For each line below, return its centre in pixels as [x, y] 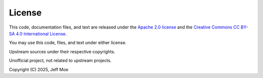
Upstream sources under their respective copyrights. [62, 51]
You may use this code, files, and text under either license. [68, 43]
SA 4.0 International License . [38, 33]
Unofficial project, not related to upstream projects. [60, 61]
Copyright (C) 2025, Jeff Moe [39, 69]
